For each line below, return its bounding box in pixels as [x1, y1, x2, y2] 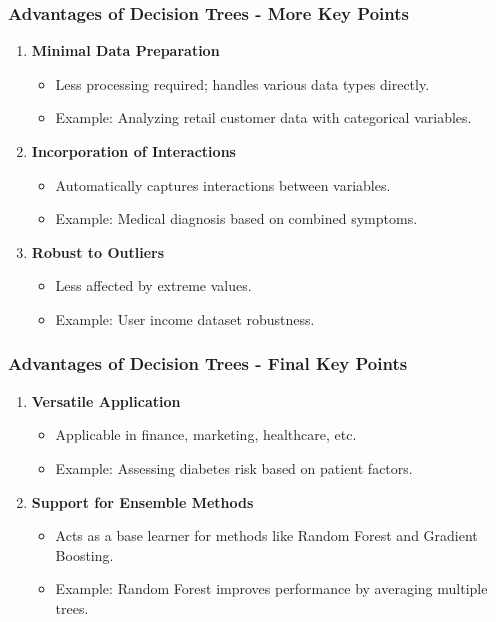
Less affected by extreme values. [55, 275, 252, 296]
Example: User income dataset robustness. [55, 308, 315, 329]
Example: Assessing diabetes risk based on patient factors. [55, 457, 413, 478]
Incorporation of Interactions [31, 141, 236, 161]
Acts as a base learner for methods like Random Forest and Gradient [55, 525, 478, 546]
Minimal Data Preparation [31, 40, 220, 61]
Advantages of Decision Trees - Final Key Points [8, 351, 408, 376]
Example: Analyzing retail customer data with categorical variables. [55, 107, 472, 128]
